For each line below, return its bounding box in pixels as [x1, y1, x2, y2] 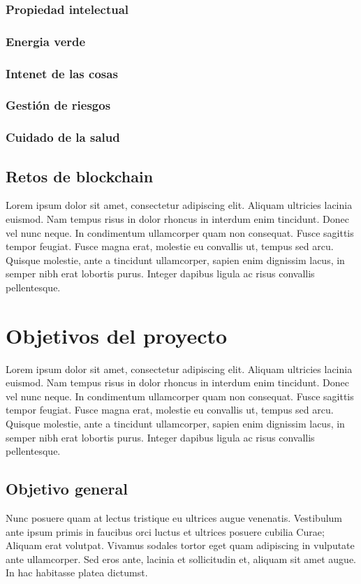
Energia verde [6, 32, 86, 50]
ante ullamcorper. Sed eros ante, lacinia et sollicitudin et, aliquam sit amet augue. [6, 551, 357, 566]
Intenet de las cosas [6, 64, 118, 82]
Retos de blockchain [6, 165, 154, 187]
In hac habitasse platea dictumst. [6, 565, 148, 580]
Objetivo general [6, 478, 128, 499]
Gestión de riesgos [6, 96, 111, 114]
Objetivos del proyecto [6, 321, 228, 349]
